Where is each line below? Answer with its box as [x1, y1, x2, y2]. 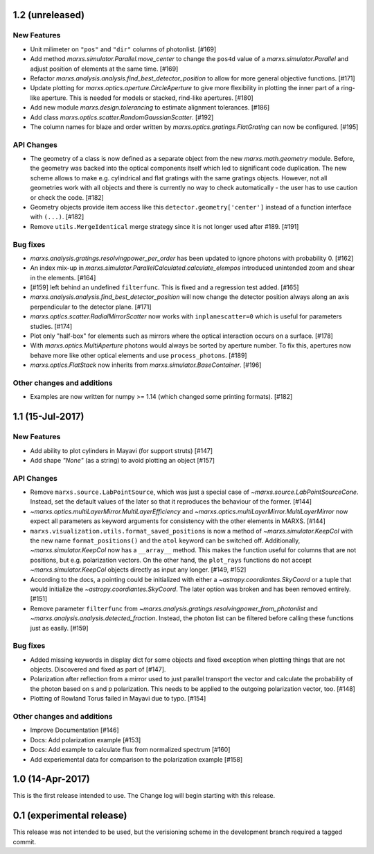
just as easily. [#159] [30, 624, 89, 632]
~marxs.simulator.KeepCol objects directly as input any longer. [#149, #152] [30, 565, 247, 574]
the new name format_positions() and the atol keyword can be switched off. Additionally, [30, 536, 301, 545]
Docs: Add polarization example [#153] [30, 735, 141, 744]
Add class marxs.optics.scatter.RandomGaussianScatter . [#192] [30, 113, 214, 121]
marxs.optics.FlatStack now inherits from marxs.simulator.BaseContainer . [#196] [30, 361, 262, 369]
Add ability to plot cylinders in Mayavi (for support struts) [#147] [30, 446, 213, 454]
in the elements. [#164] [30, 273, 96, 282]
